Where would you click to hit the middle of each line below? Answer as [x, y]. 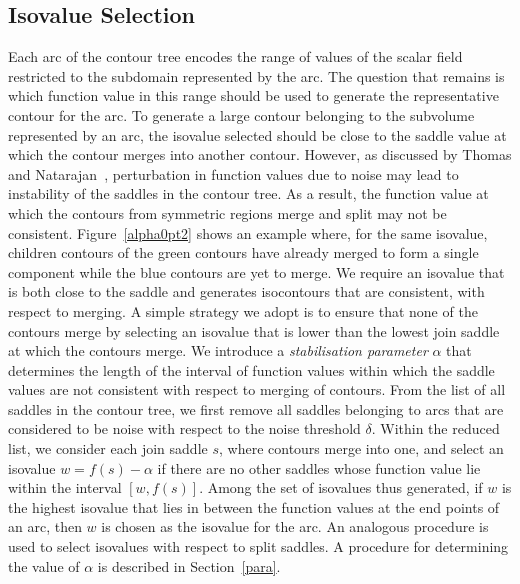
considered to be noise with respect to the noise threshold [184, 428]
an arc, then [45, 526]
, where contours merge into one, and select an [361, 448]
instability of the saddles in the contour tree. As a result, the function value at [248, 193]
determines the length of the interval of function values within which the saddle [251, 369]
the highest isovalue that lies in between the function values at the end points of [254, 506]
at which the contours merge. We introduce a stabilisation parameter [218, 350]
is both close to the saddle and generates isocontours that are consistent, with [246, 291]
